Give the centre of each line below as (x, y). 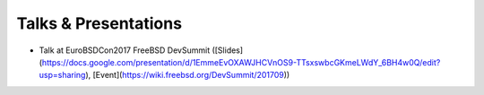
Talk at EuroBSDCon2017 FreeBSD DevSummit (125, 50)
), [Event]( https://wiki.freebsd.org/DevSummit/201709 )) (188, 75)
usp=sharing (62, 75)
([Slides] (228, 50)
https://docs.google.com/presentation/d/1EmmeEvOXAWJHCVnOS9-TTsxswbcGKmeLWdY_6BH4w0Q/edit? (241, 62)
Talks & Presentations (99, 23)
